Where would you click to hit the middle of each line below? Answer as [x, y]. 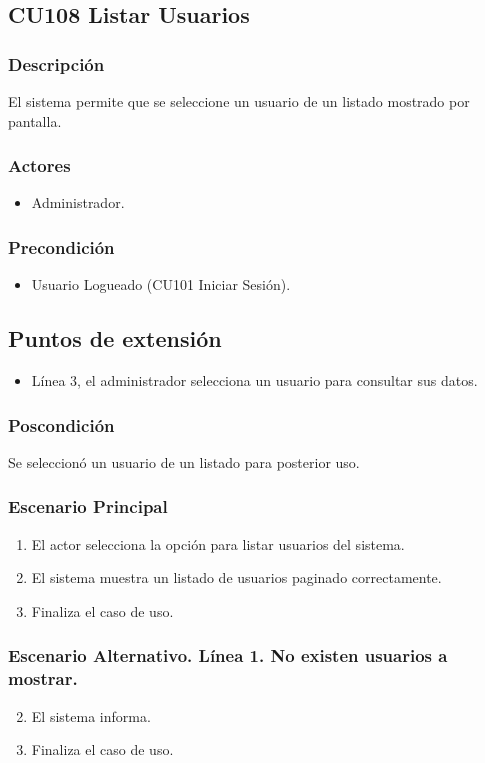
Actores [39, 165]
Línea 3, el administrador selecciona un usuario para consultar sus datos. [254, 380]
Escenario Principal [88, 506]
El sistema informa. [91, 715]
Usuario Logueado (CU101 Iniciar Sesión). [161, 284]
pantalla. [35, 120]
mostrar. [43, 678]
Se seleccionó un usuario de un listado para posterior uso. [184, 461]
